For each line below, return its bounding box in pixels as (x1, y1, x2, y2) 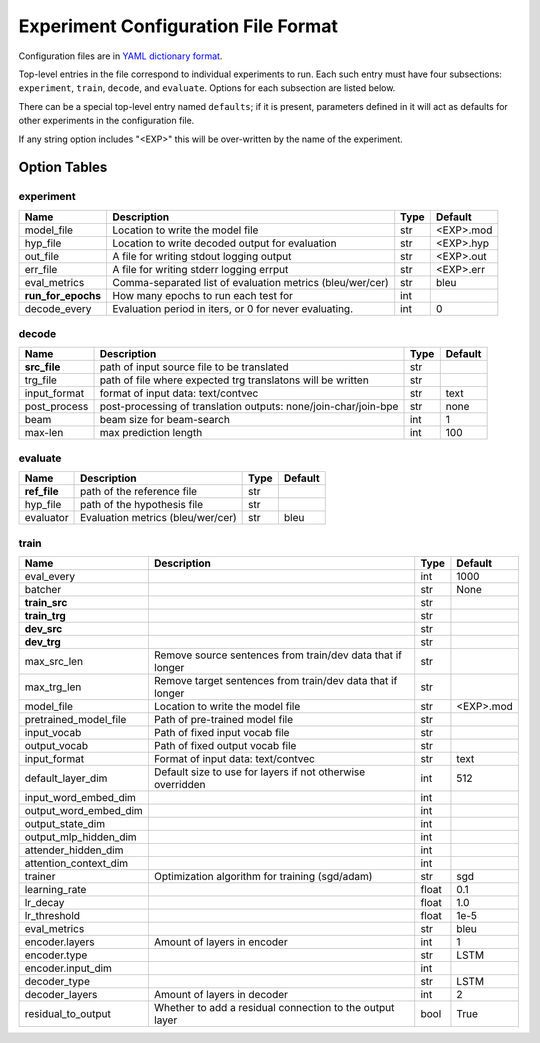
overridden (153, 777, 206, 791)
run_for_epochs (24, 288, 102, 302)
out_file (24, 249, 60, 263)
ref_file (24, 485, 59, 499)
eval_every (24, 569, 76, 583)
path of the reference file (80, 485, 198, 499)
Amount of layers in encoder (153, 935, 289, 949)
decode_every (24, 301, 92, 315)
